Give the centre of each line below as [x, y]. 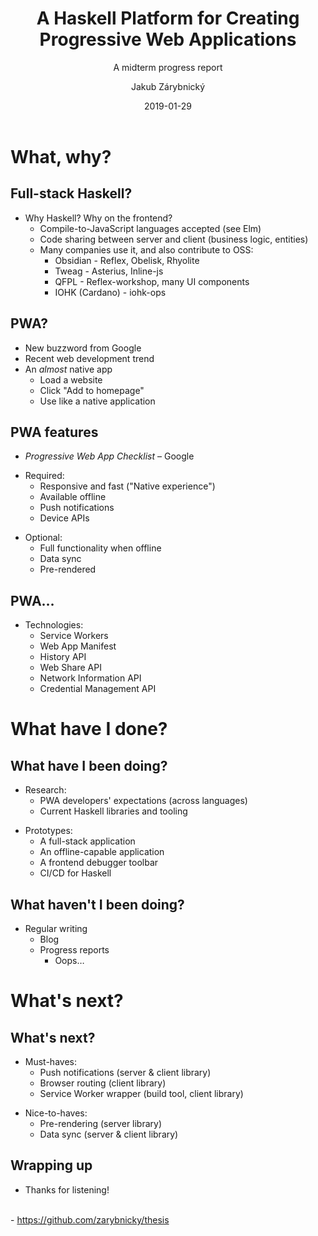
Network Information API [90, 678]
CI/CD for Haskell [75, 873]
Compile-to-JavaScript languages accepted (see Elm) [150, 228]
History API [63, 657]
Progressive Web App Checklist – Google [109, 456]
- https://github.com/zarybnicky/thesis [90, 1219]
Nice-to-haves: [56, 1113]
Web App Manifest [78, 646]
